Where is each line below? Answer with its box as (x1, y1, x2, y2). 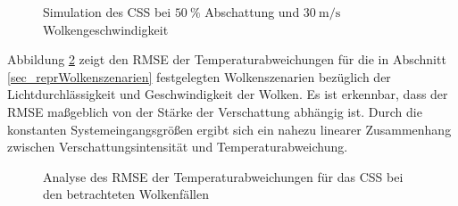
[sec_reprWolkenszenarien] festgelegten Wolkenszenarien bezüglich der (7, 67, 391, 86)
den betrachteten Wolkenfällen (43, 185, 209, 203)
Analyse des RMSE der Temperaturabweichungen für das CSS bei (43, 167, 404, 185)
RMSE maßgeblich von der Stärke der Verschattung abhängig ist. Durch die (7, 102, 422, 120)
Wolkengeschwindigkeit (43, 20, 169, 38)
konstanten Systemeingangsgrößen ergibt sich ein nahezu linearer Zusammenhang (7, 119, 452, 138)
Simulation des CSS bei (43, 3, 171, 21)
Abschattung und (204, 3, 300, 21)
